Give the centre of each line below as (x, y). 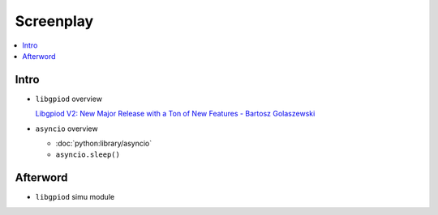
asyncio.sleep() (88, 155)
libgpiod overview (69, 99)
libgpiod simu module (75, 197)
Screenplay (54, 21)
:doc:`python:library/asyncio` (104, 143)
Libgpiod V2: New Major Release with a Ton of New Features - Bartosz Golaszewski (175, 114)
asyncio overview (67, 129)
